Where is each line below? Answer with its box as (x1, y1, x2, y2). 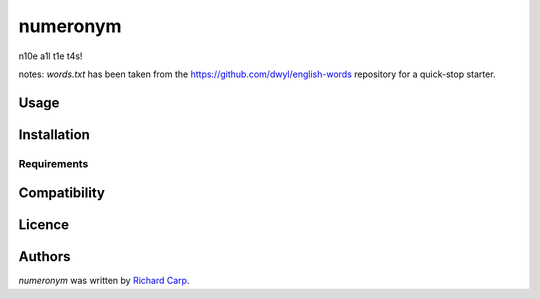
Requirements (18, 156, 89, 170)
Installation (18, 126, 90, 143)
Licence (18, 216, 70, 234)
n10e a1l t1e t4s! (18, 50, 83, 62)
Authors (18, 248, 71, 265)
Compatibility (18, 185, 105, 202)
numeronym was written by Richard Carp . (18, 275, 190, 287)
